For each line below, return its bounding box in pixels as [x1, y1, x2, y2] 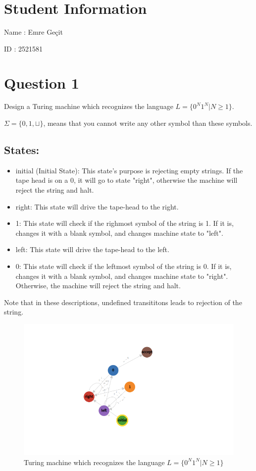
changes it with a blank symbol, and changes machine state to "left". [15, 227, 223, 238]
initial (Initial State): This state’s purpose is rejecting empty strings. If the [15, 165, 243, 175]
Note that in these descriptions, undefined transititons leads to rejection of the [4, 297, 242, 307]
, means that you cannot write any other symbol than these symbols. [43, 118, 253, 128]
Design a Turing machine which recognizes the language [4, 101, 173, 111]
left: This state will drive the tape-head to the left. [15, 244, 169, 255]
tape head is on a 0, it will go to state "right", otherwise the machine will [15, 175, 238, 185]
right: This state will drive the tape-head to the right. [15, 201, 179, 211]
